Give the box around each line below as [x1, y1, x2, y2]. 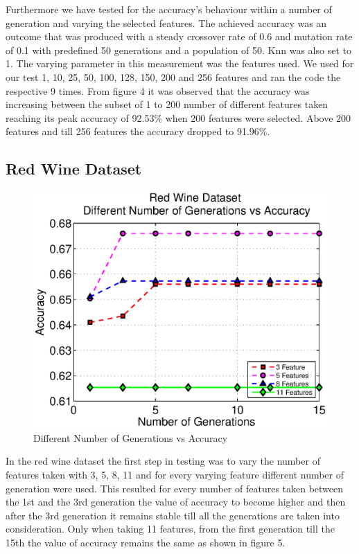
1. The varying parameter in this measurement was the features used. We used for [6, 56, 354, 71]
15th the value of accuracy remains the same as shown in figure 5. [6, 535, 286, 549]
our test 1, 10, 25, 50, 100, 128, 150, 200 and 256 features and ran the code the [6, 69, 341, 84]
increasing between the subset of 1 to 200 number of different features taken [6, 97, 329, 111]
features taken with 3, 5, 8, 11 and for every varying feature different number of [6, 467, 344, 481]
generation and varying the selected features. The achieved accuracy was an [6, 15, 327, 30]
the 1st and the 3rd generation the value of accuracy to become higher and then [6, 494, 346, 509]
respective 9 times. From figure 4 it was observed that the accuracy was [6, 83, 310, 98]
